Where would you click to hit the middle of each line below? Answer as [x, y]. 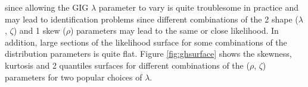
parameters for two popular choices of [74, 77]
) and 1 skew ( [40, 30]
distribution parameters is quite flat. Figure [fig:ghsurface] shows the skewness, [148, 54]
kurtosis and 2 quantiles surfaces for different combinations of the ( [127, 65]
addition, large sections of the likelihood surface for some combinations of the [146, 42]
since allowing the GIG [47, 7]
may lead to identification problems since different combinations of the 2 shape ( [152, 19]
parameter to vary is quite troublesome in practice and [198, 7]
